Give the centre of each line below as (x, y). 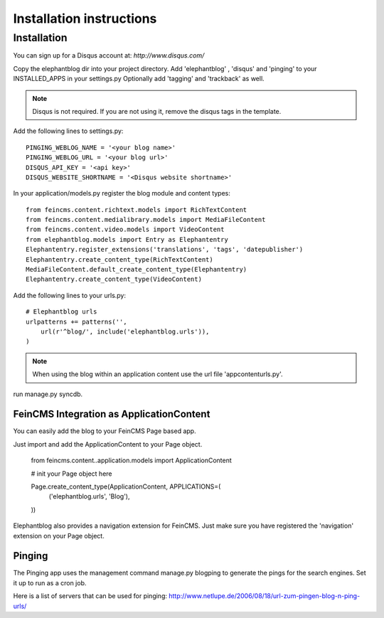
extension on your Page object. (59, 536)
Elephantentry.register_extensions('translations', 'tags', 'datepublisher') (165, 250)
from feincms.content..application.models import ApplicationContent (132, 460)
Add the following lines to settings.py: (68, 131)
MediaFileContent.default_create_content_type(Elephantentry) (137, 270)
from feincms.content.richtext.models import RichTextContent (137, 209)
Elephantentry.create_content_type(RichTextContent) (119, 259)
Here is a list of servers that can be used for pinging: (90, 596)
